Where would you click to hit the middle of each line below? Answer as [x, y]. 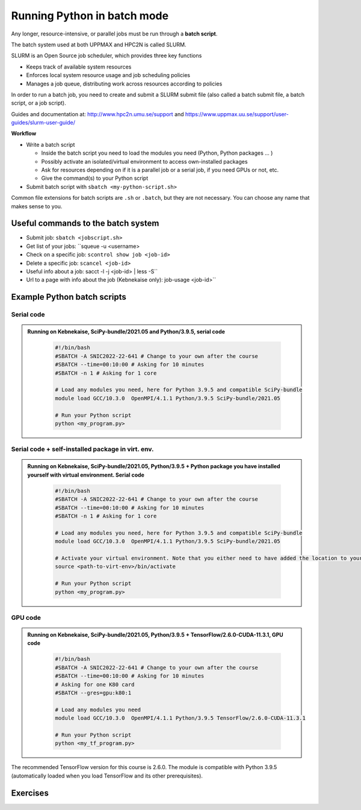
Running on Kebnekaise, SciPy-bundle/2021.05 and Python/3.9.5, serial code [126, 332]
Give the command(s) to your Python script [95, 178]
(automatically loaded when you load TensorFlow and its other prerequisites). [107, 776]
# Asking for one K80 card [95, 684]
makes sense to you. [37, 206]
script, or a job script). [39, 103]
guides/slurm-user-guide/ [43, 123]
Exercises [30, 793]
